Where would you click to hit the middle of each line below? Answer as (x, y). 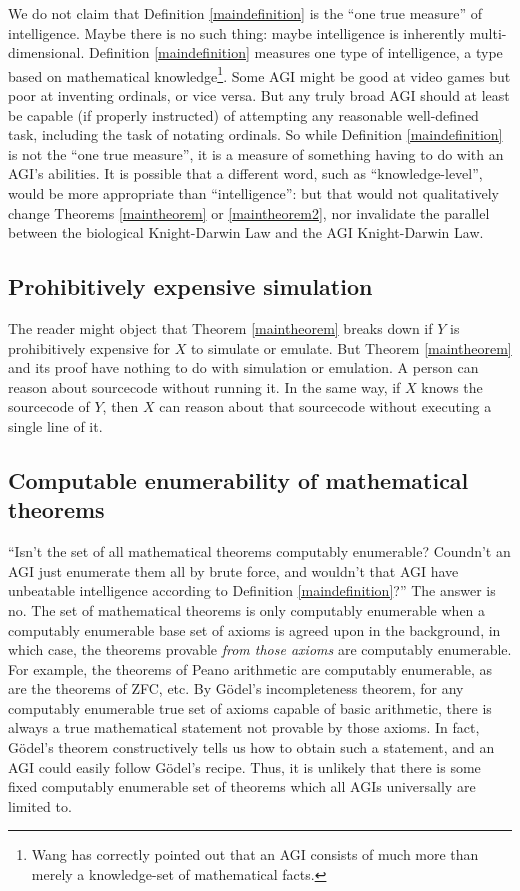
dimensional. (46, 52)
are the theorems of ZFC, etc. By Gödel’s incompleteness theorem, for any (236, 688)
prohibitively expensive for (89, 347)
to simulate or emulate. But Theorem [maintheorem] (351, 347)
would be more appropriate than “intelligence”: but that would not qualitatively (253, 193)
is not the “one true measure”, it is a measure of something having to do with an (256, 153)
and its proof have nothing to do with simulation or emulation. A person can (243, 367)
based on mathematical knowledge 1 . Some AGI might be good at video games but (259, 74)
